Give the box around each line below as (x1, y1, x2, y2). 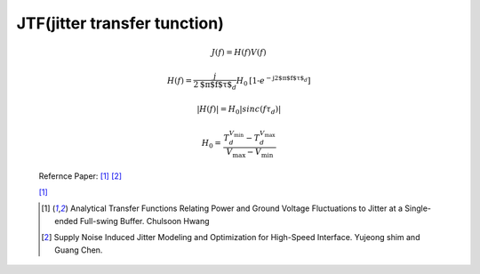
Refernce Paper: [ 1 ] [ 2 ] (38, 170, 123, 181)
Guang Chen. (54, 245, 103, 255)
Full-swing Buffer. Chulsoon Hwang (79, 215, 210, 226)
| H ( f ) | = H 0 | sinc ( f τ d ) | (196, 104, 282, 117)
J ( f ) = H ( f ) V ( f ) (211, 47, 267, 58)
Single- (404, 203, 431, 214)
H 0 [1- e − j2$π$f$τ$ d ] (236, 74, 311, 88)
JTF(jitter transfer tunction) (16, 13, 224, 33)
